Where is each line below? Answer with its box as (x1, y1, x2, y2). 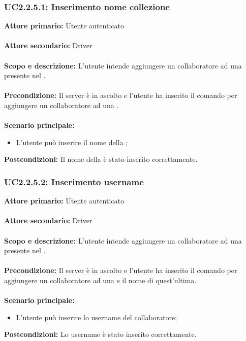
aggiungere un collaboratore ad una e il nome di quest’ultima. (4, 275, 197, 285)
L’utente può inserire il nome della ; (16, 137, 128, 147)
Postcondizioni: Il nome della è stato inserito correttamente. (4, 154, 198, 164)
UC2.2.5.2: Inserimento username (4, 175, 144, 188)
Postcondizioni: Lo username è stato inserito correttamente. (4, 329, 197, 339)
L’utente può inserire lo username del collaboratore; (16, 312, 177, 322)
